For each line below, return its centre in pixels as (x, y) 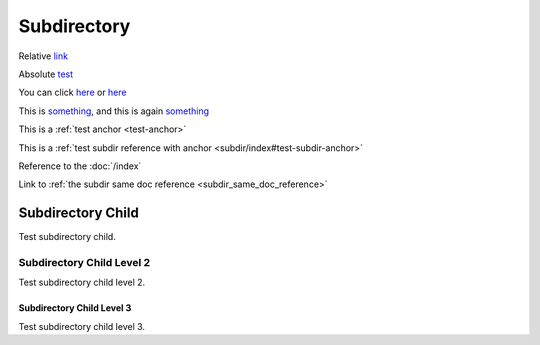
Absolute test (46, 74)
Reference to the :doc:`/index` (80, 166)
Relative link (43, 56)
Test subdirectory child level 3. (81, 326)
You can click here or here (72, 92)
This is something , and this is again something (114, 111)
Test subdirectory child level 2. (82, 282)
